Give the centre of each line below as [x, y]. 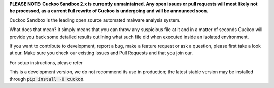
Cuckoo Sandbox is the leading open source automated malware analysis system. [95, 20]
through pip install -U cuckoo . [47, 79]
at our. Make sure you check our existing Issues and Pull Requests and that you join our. [101, 53]
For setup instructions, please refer [46, 62]
